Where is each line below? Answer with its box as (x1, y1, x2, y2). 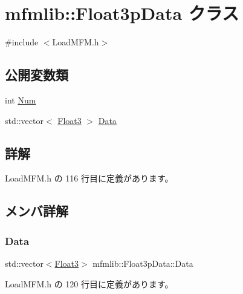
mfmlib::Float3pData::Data (92, 256, 193, 269)
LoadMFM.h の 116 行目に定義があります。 (5, 172, 173, 185)
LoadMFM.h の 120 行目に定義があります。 (5, 277, 173, 290)
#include (5, 36, 39, 48)
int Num (5, 93, 36, 106)
